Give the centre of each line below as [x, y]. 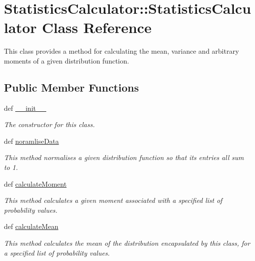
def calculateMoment [35, 183]
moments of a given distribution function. [67, 60]
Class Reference [97, 27]
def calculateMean [31, 226]
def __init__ [25, 108]
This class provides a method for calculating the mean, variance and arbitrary [122, 51]
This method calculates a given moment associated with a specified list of [113, 200]
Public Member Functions [71, 87]
